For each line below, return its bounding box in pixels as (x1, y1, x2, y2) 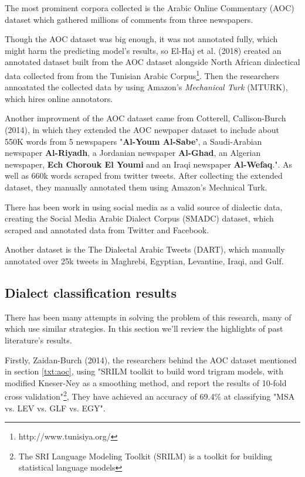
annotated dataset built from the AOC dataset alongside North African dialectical (5, 56, 300, 68)
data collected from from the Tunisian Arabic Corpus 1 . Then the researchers (5, 67, 280, 81)
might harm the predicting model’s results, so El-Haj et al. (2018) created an (5, 44, 282, 56)
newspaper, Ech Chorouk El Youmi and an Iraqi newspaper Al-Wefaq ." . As (5, 158, 293, 170)
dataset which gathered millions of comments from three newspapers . (5, 13, 253, 25)
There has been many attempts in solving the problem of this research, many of (5, 311, 292, 323)
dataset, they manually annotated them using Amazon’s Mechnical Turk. (5, 180, 267, 193)
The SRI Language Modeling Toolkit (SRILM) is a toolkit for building (18, 449, 273, 462)
